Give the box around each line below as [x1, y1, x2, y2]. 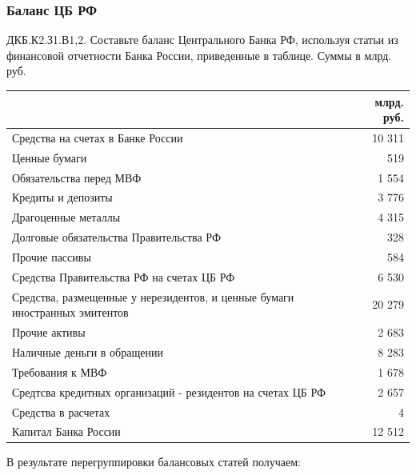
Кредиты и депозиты [12, 189, 113, 206]
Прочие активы [12, 324, 86, 341]
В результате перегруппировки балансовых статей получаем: [6, 453, 301, 470]
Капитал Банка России [12, 423, 121, 440]
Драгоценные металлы [12, 209, 121, 226]
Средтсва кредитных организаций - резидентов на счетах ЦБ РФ [12, 383, 326, 400]
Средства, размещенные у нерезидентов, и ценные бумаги [12, 288, 294, 305]
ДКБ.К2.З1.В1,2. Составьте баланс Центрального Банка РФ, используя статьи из [6, 31, 398, 48]
